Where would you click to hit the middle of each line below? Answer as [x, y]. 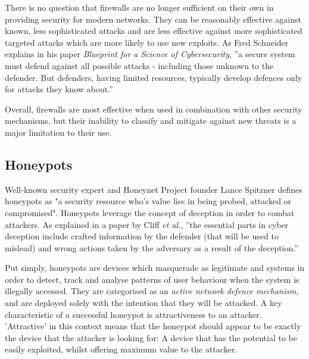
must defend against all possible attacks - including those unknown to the [139, 65]
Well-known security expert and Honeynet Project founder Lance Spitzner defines [154, 189]
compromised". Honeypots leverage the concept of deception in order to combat [150, 212]
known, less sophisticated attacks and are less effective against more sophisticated [154, 31]
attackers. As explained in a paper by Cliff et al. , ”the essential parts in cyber [147, 224]
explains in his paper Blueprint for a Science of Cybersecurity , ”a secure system [150, 54]
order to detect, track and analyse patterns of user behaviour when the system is [152, 279]
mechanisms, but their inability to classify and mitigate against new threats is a [151, 121]
